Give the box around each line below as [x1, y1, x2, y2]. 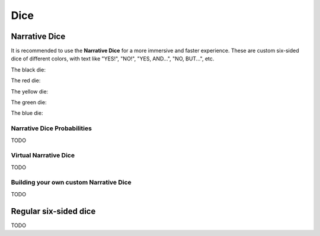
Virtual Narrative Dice [11, 151, 75, 160]
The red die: [11, 77, 41, 84]
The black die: [11, 66, 46, 73]
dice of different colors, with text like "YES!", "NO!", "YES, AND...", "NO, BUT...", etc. [11, 55, 215, 62]
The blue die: [11, 109, 43, 117]
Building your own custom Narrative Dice [11, 178, 132, 186]
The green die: [11, 99, 47, 106]
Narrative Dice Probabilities [11, 124, 92, 132]
